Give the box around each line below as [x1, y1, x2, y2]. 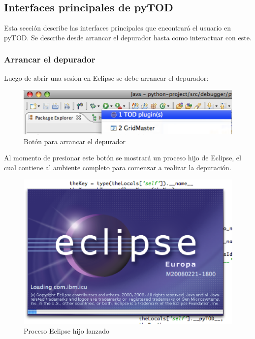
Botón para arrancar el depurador [24, 136, 126, 146]
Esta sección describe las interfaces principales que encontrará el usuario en [4, 23, 231, 33]
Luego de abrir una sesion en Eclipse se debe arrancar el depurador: [4, 72, 209, 83]
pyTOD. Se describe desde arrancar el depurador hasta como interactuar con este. [4, 32, 252, 42]
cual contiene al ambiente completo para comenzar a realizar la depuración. [4, 162, 231, 173]
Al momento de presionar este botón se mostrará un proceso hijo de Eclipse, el [4, 153, 241, 163]
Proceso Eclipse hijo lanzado [24, 325, 110, 336]
